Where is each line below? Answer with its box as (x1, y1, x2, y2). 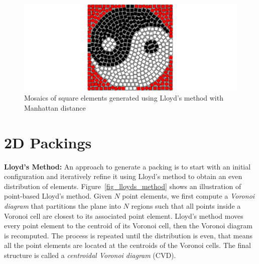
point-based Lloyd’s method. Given (4, 191, 112, 201)
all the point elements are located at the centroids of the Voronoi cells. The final (4, 240, 251, 250)
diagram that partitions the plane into (4, 200, 121, 211)
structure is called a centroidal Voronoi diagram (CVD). (4, 249, 176, 260)
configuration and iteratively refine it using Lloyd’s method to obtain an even (4, 171, 242, 182)
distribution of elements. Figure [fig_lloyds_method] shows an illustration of (4, 181, 241, 191)
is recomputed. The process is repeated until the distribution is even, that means (4, 230, 252, 240)
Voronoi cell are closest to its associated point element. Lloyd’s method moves (4, 210, 243, 221)
